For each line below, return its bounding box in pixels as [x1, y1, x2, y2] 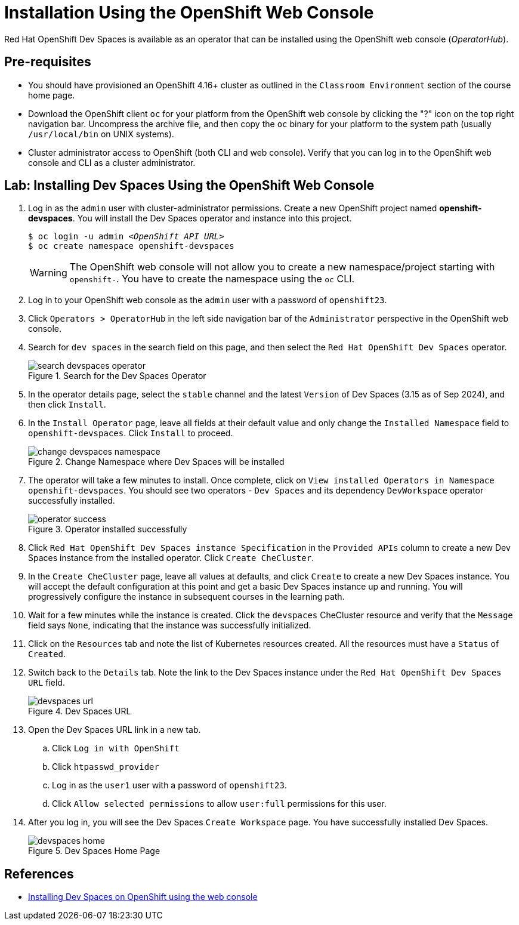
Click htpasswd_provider [52, 761, 159, 772]
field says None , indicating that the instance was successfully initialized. [28, 620, 311, 631]
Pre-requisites [4, 54, 91, 70]
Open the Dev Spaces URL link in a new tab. [28, 724, 201, 735]
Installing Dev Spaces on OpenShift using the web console [28, 892, 258, 902]
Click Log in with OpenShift [52, 743, 180, 754]
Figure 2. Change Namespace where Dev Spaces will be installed [28, 457, 285, 467]
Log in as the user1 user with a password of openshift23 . [52, 780, 287, 791]
